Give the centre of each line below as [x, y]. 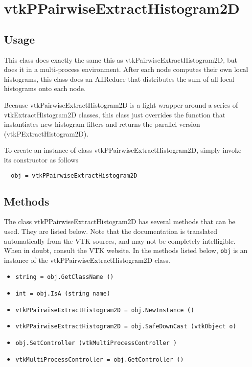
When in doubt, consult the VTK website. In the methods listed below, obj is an [126, 250]
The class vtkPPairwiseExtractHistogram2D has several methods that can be [120, 221]
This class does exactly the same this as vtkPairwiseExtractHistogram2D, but [121, 59]
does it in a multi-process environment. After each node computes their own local [126, 69]
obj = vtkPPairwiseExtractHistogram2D [74, 175]
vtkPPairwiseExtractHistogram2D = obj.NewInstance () [105, 310]
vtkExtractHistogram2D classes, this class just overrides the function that [115, 114]
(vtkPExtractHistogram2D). [46, 133]
